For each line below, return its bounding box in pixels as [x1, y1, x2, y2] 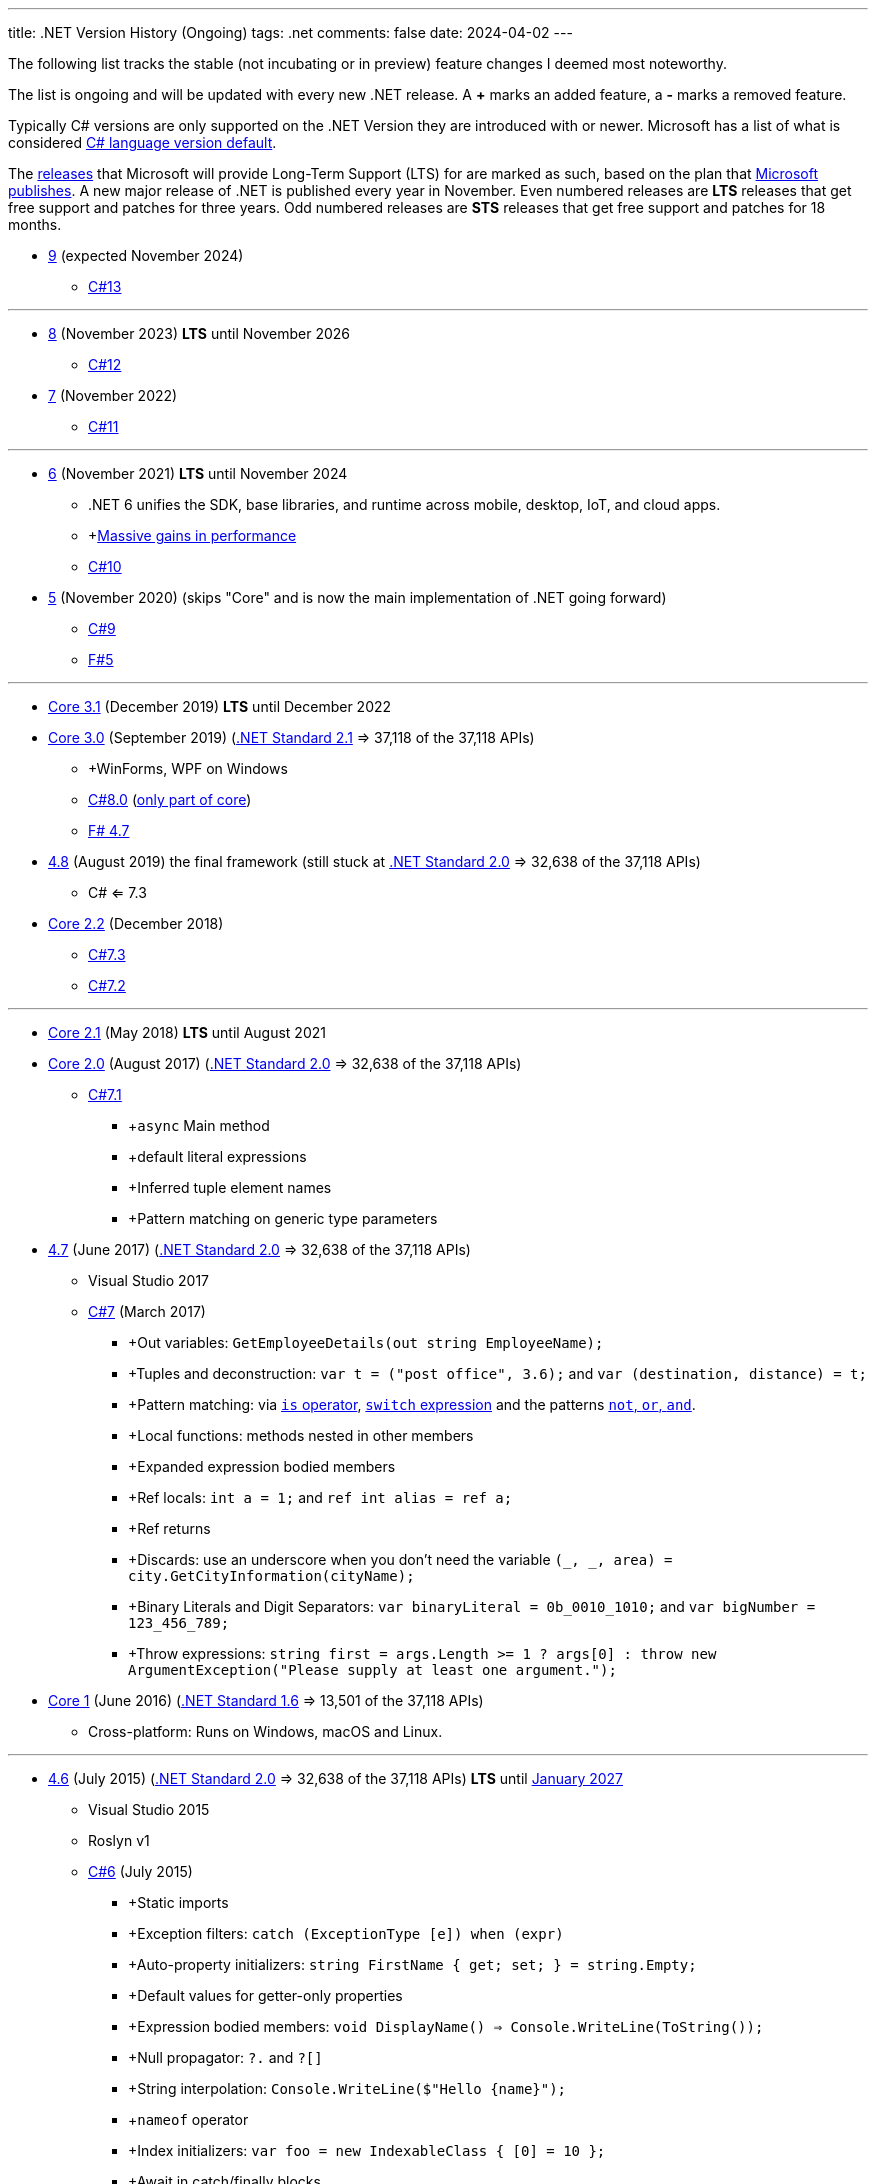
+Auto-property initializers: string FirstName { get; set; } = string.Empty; [128, 1956, 697, 1973]
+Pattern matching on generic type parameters [128, 1210, 438, 1227]
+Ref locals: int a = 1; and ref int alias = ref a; [128, 1489, 513, 1506]
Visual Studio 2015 [88, 1801, 210, 1818]
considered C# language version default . [8, 134, 277, 151]
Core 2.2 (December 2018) [48, 915, 224, 932]
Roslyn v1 [88, 1832, 150, 1849]
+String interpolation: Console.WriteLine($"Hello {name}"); [128, 2080, 567, 2097]
